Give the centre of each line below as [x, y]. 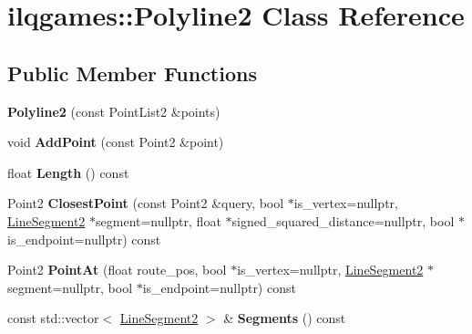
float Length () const [68, 172]
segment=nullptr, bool [70, 287]
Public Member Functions [132, 73]
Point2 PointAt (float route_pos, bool [117, 270]
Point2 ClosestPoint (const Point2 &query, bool [146, 203]
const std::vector [53, 318]
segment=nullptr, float [159, 220]
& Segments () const [285, 318]
